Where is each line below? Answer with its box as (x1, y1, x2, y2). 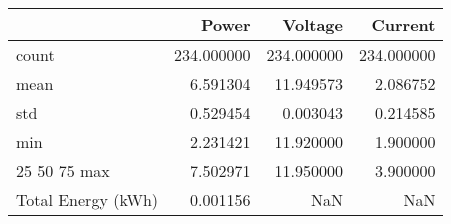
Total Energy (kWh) (16, 188, 159, 211)
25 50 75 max (16, 159, 110, 182)
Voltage (282, 13, 343, 36)
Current (371, 13, 436, 36)
